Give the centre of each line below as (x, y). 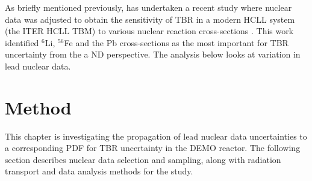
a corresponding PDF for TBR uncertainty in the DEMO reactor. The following (153, 148)
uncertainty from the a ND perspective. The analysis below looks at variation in (153, 54)
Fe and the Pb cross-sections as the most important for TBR (176, 42)
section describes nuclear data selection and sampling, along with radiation (143, 159)
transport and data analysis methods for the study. (99, 171)
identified (22, 42)
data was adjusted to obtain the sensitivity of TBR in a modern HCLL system (150, 19)
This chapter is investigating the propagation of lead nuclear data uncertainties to (156, 136)
